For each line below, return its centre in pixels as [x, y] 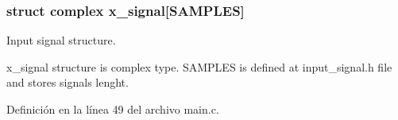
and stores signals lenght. [68, 82]
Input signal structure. [61, 40]
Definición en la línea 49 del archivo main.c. [113, 109]
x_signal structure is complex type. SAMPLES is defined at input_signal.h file [199, 66]
